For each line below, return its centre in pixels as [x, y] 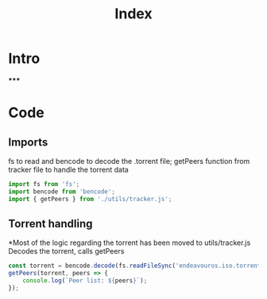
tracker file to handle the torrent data [68, 169]
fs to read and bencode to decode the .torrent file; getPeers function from [129, 161]
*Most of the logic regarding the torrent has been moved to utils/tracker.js [130, 243]
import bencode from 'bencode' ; [62, 192]
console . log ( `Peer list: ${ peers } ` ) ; [85, 281]
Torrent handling [50, 223]
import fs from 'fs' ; [44, 184]
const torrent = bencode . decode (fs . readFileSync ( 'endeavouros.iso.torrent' [136, 266]
